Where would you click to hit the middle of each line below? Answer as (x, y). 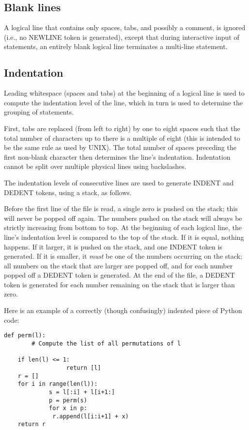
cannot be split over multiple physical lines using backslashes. (95, 166)
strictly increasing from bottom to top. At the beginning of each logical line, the (123, 227)
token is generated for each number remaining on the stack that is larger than (119, 284)
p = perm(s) (68, 400)
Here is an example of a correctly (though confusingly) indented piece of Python (123, 310)
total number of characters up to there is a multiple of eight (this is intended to (122, 138)
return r (31, 424)
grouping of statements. (39, 112)
